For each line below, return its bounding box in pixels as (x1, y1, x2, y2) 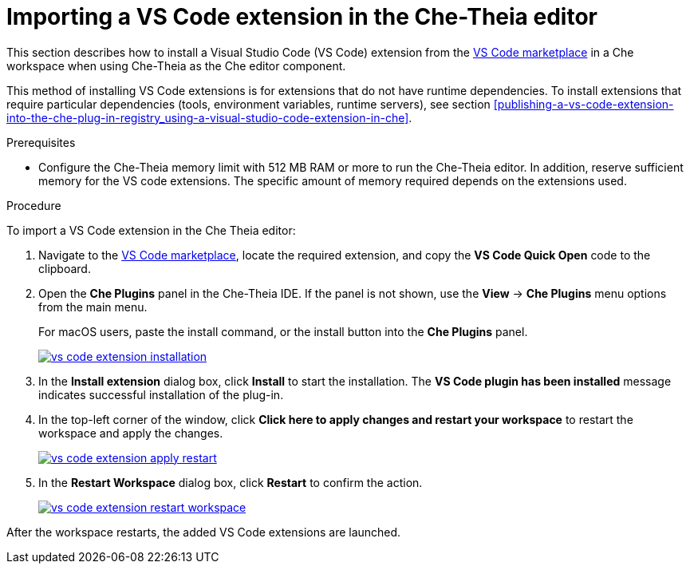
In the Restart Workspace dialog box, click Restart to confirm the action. (38, 475, 423, 489)
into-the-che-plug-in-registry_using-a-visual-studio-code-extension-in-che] (6, 110, 409, 125)
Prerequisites (6, 135, 76, 149)
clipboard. (38, 261, 91, 275)
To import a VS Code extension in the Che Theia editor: (6, 223, 296, 237)
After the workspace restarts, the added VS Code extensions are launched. (6, 524, 401, 539)
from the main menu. (38, 299, 148, 314)
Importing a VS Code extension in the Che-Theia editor (6, 3, 597, 30)
